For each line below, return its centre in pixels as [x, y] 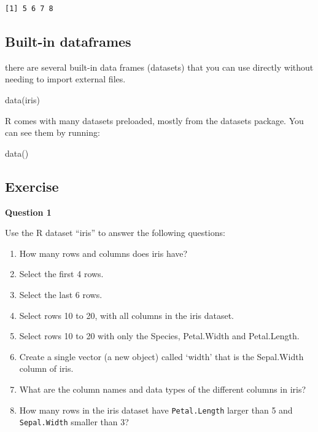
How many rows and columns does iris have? [103, 253]
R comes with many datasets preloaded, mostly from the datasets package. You [154, 120]
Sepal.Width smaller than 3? [74, 422]
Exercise [32, 186]
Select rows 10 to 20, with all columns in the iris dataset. [126, 315]
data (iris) [22, 99]
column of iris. [46, 368]
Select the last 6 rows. [61, 294]
